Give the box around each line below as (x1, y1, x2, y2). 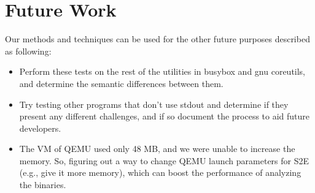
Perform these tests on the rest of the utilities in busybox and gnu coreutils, (19, 65, 306, 78)
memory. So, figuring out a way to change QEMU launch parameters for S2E (19, 154, 309, 167)
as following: (5, 44, 52, 57)
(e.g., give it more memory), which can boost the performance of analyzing (19, 166, 301, 179)
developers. (19, 121, 61, 134)
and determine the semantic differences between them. (19, 77, 224, 89)
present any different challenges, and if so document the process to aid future (19, 110, 310, 123)
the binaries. (19, 178, 66, 191)
